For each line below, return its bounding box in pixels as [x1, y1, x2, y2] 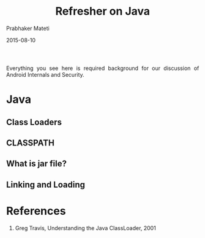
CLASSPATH [6, 137, 54, 148]
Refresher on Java [55, 4, 151, 18]
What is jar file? [6, 158, 67, 169]
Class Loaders [6, 117, 62, 127]
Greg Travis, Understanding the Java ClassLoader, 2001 [15, 224, 157, 231]
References [6, 204, 66, 218]
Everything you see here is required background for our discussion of [6, 64, 199, 72]
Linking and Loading [6, 179, 85, 190]
